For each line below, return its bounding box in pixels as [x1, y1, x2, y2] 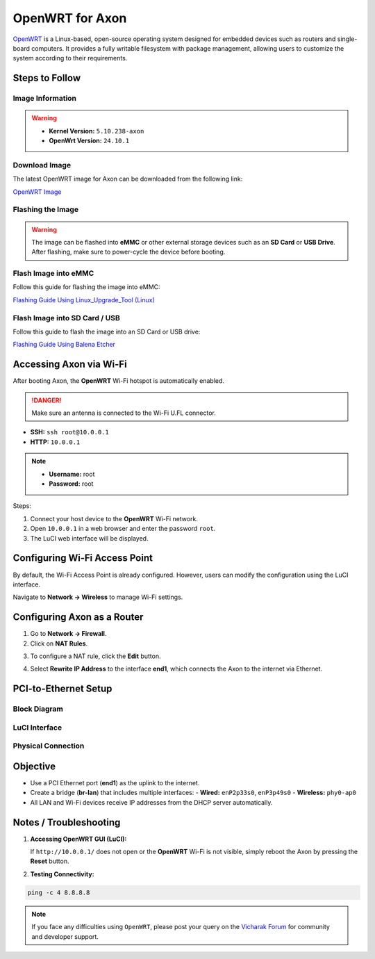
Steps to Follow [12, 72, 81, 84]
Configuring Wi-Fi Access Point [12, 552, 153, 564]
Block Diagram [12, 704, 64, 714]
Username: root [49, 470, 95, 478]
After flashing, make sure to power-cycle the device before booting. [31, 247, 226, 256]
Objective [12, 760, 56, 772]
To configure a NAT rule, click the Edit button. [30, 652, 161, 660]
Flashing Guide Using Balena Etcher [12, 341, 116, 349]
